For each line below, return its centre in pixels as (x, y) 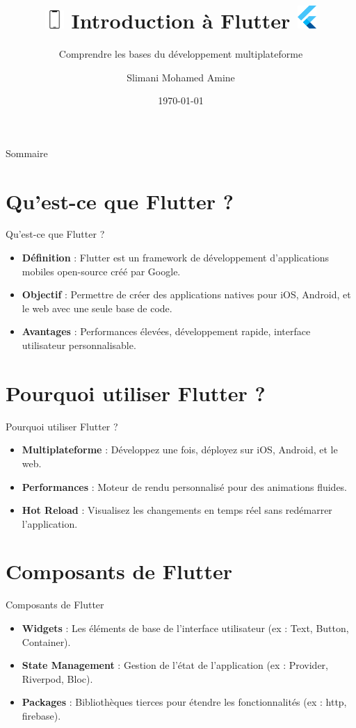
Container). (46, 641)
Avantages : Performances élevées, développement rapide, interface (166, 331)
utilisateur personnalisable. (79, 345)
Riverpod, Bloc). (57, 678)
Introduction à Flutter (181, 21)
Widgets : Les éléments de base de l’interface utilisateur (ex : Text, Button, (185, 628)
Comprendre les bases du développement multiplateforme (181, 53)
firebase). (41, 715)
